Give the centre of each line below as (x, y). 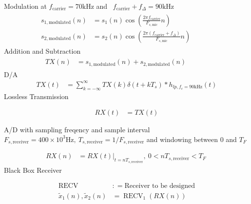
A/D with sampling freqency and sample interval (77, 130)
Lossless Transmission (36, 96)
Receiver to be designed (160, 186)
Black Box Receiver (33, 170)
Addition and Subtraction (42, 51)
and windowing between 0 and (192, 139)
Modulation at (25, 6)
